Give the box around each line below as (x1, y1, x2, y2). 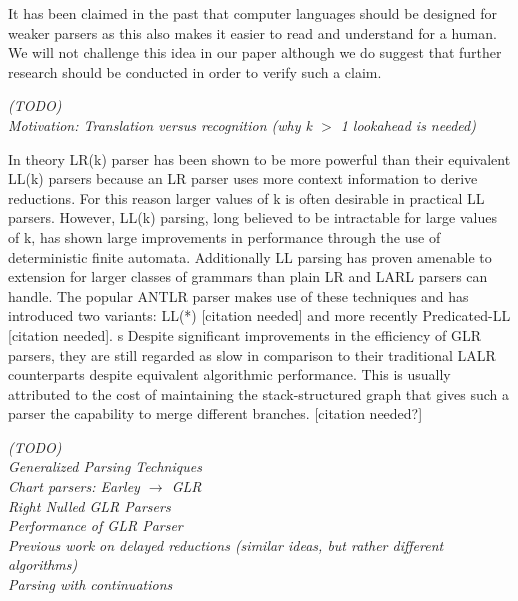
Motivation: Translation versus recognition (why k (8, 114, 313, 135)
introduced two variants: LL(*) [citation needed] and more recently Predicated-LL (8, 305, 511, 326)
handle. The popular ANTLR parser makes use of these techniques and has (8, 285, 469, 306)
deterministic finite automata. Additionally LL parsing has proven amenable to (8, 246, 492, 267)
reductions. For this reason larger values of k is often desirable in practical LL (8, 187, 485, 208)
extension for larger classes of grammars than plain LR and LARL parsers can (8, 266, 488, 287)
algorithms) (8, 554, 78, 575)
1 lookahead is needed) (340, 114, 476, 135)
